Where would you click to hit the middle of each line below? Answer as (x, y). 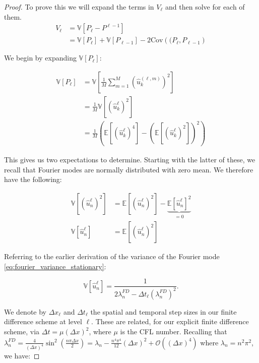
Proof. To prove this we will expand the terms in (79, 7)
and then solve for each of (205, 7)
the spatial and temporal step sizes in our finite (164, 311)
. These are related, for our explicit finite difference (170, 321)
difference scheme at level (43, 321)
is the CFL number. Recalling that (174, 331)
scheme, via (22, 331)
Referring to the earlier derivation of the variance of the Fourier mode (112, 256)
